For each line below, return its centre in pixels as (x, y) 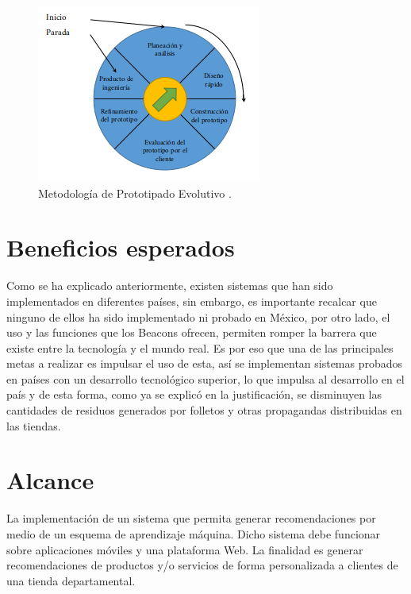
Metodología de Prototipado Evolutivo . (135, 193)
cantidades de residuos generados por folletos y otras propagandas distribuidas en (204, 410)
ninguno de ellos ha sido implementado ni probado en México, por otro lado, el (198, 316)
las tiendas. (34, 425)
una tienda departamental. (71, 580)
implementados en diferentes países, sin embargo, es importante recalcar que (192, 301)
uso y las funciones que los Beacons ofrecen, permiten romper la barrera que (192, 332)
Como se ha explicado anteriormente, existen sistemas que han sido (170, 285)
